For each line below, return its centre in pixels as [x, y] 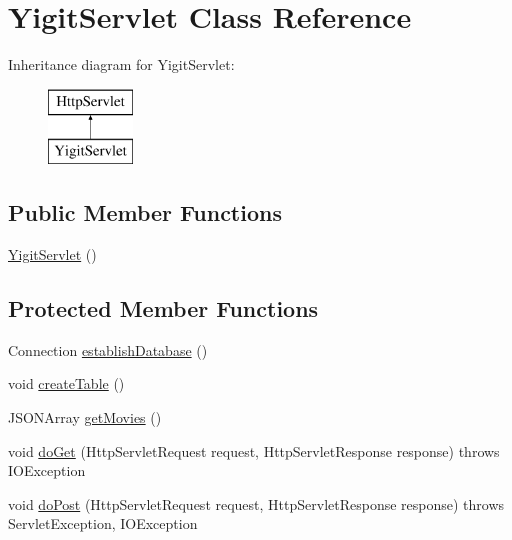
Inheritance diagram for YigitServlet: [121, 64]
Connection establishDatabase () [108, 349]
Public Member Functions [145, 212]
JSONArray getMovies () [85, 417]
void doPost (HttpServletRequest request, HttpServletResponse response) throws [256, 503]
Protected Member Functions [163, 308]
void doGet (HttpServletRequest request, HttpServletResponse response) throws [254, 450]
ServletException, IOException [103, 523]
